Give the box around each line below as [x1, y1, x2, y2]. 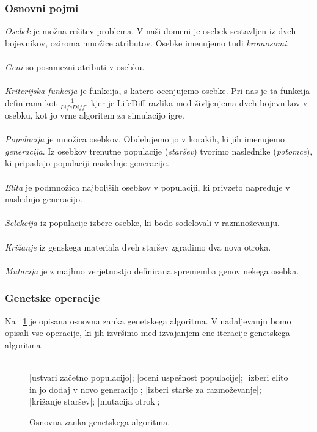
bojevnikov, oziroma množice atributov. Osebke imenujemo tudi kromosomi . [5, 36, 290, 49]
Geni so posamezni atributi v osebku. [5, 60, 145, 73]
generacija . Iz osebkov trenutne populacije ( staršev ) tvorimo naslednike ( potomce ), [5, 144, 313, 157]
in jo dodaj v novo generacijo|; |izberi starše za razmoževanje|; [29, 383, 261, 395]
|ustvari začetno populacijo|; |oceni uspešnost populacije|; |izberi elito [29, 371, 288, 383]
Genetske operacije [5, 290, 100, 306]
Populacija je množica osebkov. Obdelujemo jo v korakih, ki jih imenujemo [5, 133, 285, 145]
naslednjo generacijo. [5, 192, 82, 205]
